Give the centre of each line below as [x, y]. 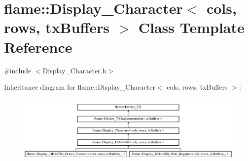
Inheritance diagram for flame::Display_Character [80, 87]
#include [18, 70]
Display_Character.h [74, 70]
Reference [38, 47]
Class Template [191, 27]
